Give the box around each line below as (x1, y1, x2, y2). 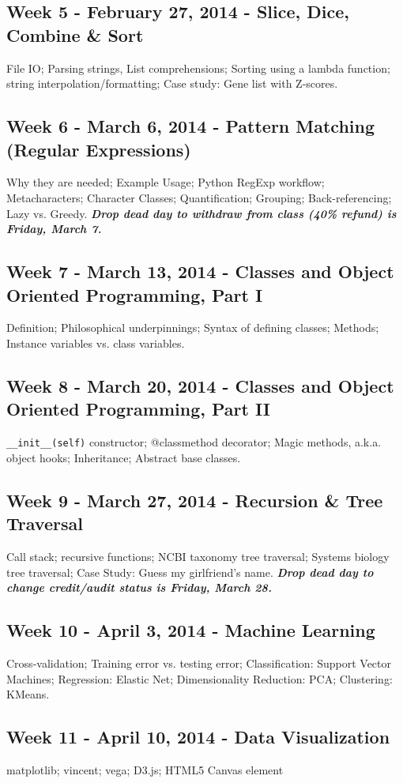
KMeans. (6, 686, 50, 702)
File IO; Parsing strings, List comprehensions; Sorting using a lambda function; (6, 59, 390, 76)
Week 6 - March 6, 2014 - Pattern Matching (6, 114, 375, 138)
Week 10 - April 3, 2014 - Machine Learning (6, 618, 375, 642)
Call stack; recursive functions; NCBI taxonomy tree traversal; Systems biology (6, 548, 390, 564)
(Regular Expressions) (6, 137, 191, 161)
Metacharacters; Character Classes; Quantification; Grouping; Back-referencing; (6, 189, 392, 205)
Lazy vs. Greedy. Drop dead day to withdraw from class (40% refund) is (6, 205, 397, 221)
